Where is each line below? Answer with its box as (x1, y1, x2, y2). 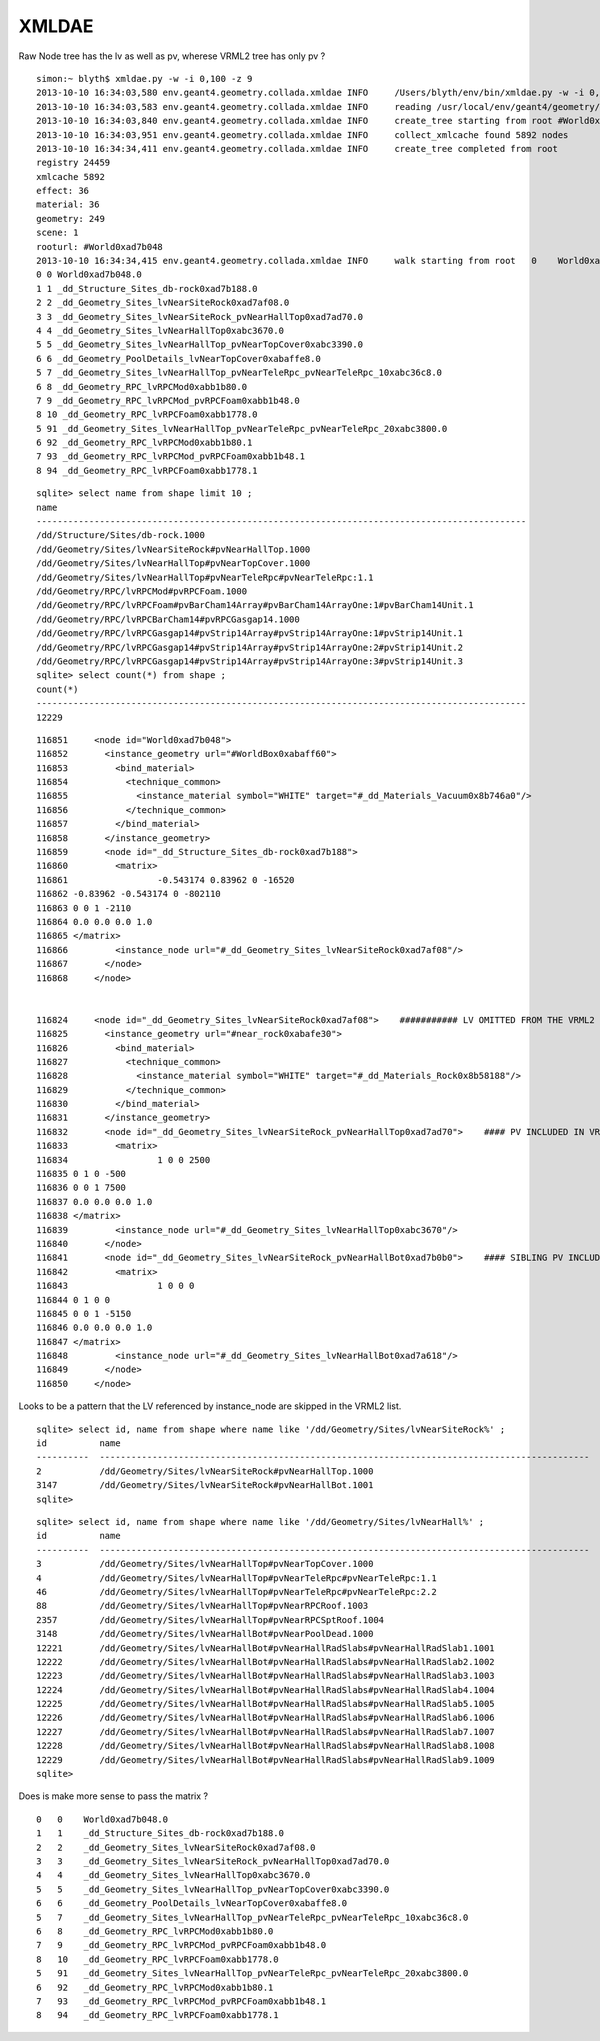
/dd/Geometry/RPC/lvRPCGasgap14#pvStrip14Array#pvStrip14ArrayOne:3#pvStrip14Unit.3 (36, 655, 464, 667)
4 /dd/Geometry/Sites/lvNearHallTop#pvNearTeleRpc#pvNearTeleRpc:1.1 (36, 1572, 437, 1584)
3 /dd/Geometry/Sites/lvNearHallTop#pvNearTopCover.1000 (36, 1558, 374, 1570)
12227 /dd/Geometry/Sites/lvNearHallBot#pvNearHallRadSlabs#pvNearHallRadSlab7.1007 (36, 1726, 495, 1737)
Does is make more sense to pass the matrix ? (18, 1790, 209, 1802)
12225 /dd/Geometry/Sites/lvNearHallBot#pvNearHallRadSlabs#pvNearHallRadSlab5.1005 (36, 1698, 495, 1710)
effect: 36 (36, 185, 90, 197)
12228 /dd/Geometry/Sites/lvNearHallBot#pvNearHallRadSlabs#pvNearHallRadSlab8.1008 (36, 1740, 495, 1752)
